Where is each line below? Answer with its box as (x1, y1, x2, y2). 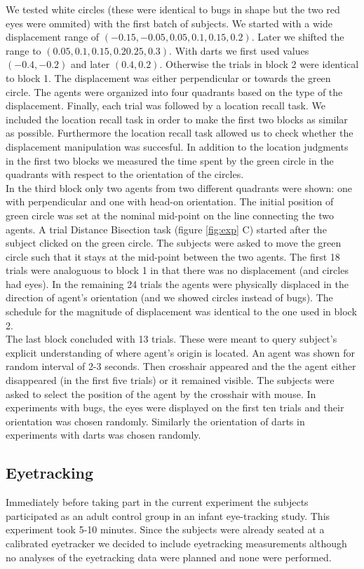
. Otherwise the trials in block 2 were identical (159, 57, 359, 71)
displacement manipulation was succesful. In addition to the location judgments (6, 139, 349, 153)
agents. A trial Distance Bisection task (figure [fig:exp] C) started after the (6, 221, 327, 236)
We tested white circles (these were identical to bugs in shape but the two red (6, 2, 340, 16)
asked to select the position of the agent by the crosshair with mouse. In (6, 386, 316, 401)
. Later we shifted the (251, 29, 344, 44)
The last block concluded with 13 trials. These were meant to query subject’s (6, 331, 337, 346)
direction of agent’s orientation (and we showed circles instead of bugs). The (6, 290, 333, 305)
